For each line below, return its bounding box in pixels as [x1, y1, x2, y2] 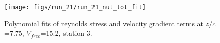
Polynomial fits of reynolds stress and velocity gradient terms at [4, 18, 204, 28]
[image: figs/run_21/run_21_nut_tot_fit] [4, 4, 146, 11]
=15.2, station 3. [40, 28, 92, 38]
